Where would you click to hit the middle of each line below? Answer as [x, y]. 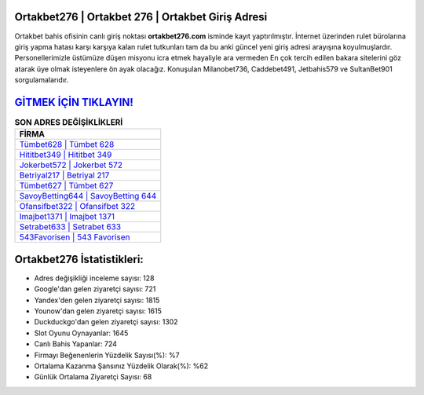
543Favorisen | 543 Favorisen [75, 237]
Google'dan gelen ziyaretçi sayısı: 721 [95, 289]
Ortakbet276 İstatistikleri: [79, 259]
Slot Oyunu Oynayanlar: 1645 [81, 333]
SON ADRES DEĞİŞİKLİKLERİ [69, 123]
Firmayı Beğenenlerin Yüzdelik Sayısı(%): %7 [107, 355]
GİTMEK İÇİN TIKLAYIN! [74, 102]
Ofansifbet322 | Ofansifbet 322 [77, 207]
